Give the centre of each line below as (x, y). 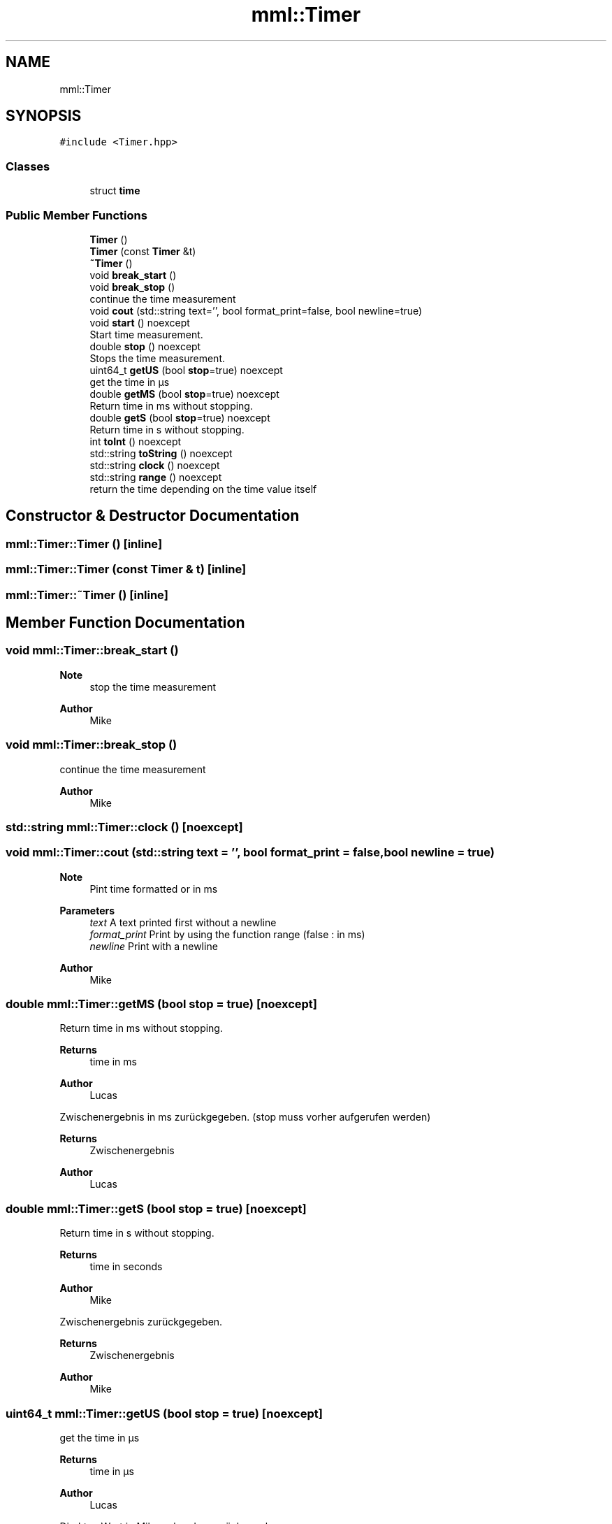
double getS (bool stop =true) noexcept (180, 417)
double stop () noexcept (145, 346)
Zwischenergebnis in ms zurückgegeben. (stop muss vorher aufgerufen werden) (245, 1117)
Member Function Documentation (125, 622)
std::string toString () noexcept (161, 453)
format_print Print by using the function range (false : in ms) (227, 934)
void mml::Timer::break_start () (92, 650)
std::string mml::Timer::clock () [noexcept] (124, 827)
